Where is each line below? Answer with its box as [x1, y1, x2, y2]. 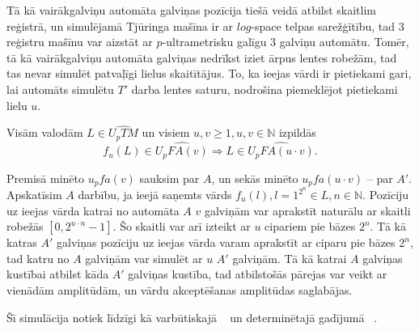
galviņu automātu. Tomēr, [279, 33, 409, 50]
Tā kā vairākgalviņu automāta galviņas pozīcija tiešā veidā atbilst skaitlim [6, 2, 377, 18]
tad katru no [6, 249, 70, 266]
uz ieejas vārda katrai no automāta [6, 202, 180, 219]
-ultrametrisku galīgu [162, 33, 267, 50]
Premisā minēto [6, 169, 84, 186]
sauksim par [139, 169, 200, 186]
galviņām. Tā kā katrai [232, 249, 347, 266]
